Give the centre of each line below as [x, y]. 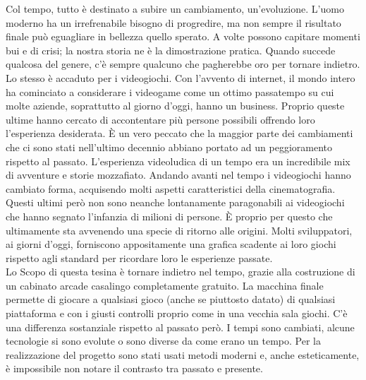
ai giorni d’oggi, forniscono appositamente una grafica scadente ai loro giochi [171, 244]
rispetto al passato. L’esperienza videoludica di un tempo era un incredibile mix [178, 161]
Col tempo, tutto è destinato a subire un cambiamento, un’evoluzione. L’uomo [175, 8]
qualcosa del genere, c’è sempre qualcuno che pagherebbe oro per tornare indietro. [183, 64]
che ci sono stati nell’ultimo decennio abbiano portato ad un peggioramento [169, 147]
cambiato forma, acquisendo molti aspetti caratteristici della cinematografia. [171, 188]
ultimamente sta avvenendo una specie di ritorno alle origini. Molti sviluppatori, [179, 230]
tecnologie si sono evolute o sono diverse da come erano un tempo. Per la [164, 341]
